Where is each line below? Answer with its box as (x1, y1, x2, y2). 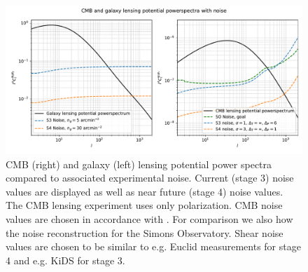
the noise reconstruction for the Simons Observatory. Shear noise (6, 225, 283, 240)
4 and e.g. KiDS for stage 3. (6, 252, 125, 267)
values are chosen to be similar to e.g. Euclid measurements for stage (6, 239, 301, 254)
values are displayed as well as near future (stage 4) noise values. (6, 184, 283, 198)
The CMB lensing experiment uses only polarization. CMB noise (6, 198, 283, 212)
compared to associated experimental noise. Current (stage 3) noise (6, 170, 294, 185)
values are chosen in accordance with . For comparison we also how (6, 211, 293, 226)
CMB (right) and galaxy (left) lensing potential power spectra (6, 156, 272, 171)
